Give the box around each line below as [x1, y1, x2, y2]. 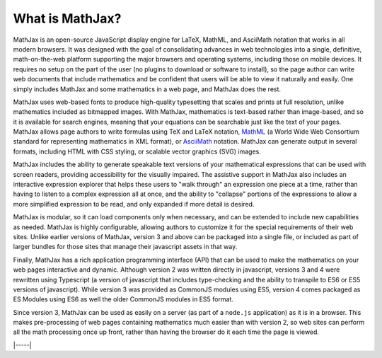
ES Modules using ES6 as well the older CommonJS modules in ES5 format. [13, 295, 233, 304]
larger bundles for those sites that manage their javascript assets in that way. [13, 243, 238, 251]
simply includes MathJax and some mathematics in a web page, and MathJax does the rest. [13, 85, 282, 93]
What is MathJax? [13, 11, 122, 26]
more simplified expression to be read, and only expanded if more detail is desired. [13, 200, 255, 208]
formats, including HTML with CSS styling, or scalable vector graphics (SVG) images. [13, 147, 262, 156]
